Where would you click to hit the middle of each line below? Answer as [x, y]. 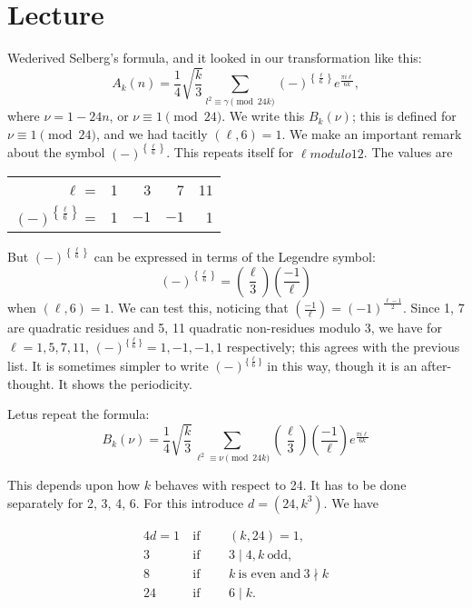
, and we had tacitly [152, 133]
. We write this [263, 116]
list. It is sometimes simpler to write [108, 366]
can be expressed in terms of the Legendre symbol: [235, 257]
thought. [31, 383]
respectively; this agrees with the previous [343, 347]
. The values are [408, 152]
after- [437, 366]
